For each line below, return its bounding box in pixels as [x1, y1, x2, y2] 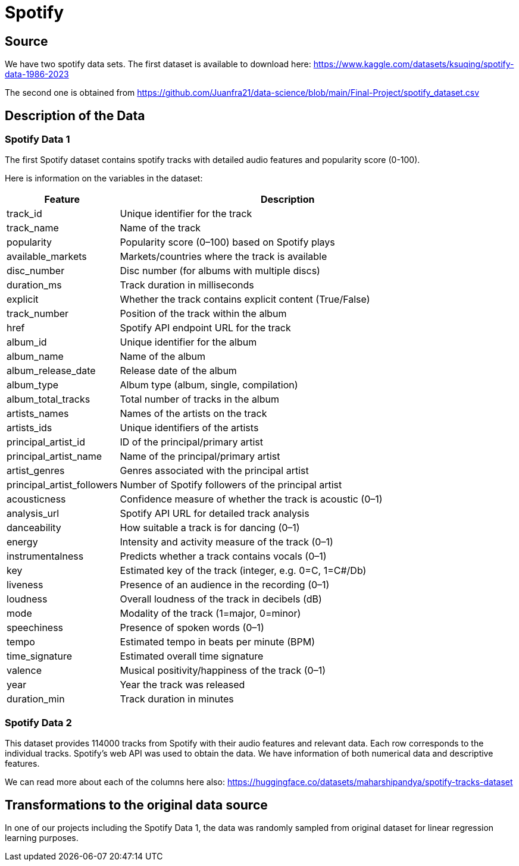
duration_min [7, 693, 65, 705]
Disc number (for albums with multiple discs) [120, 265, 320, 277]
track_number [7, 308, 69, 320]
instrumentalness [7, 550, 84, 563]
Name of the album [120, 350, 206, 363]
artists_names [7, 407, 69, 420]
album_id [7, 336, 47, 349]
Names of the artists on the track [120, 407, 267, 420]
